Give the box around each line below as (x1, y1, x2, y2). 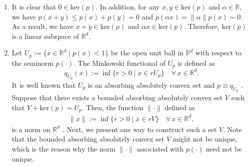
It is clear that (11, 1, 56, 11)
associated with (137, 143, 184, 154)
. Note (223, 124, 242, 134)
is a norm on (11, 124, 50, 134)
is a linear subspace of (11, 30, 79, 41)
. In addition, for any (95, 1, 160, 11)
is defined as (177, 57, 215, 68)
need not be (206, 143, 242, 154)
